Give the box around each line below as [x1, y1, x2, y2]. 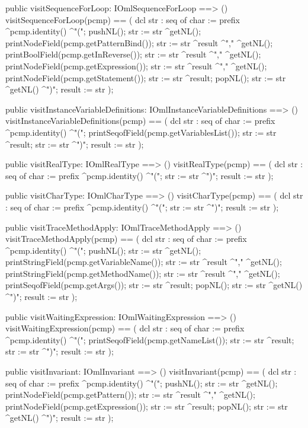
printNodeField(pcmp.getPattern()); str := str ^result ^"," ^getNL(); [5, 388, 255, 401]
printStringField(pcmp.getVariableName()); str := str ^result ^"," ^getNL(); [5, 255, 282, 268]
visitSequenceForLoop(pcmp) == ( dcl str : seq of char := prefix [5, 13, 240, 25]
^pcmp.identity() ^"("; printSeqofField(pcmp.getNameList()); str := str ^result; [5, 333, 294, 346]
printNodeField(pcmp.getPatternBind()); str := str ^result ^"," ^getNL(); [5, 36, 273, 49]
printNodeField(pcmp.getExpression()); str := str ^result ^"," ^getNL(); [5, 59, 267, 72]
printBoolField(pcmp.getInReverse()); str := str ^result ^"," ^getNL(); [5, 48, 261, 60]
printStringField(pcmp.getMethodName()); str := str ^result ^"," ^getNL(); [5, 267, 280, 279]
